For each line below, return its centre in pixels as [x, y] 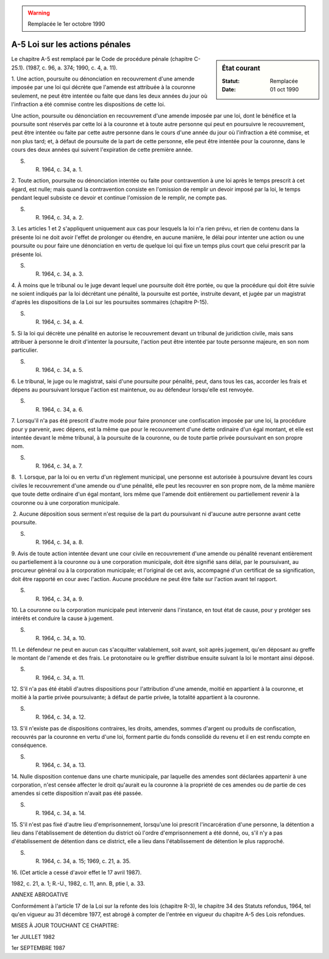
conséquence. [29, 745]
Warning [39, 13]
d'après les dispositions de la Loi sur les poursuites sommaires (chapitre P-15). [110, 302]
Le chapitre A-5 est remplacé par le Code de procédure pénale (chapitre [102, 59]
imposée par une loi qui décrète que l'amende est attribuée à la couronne [104, 87]
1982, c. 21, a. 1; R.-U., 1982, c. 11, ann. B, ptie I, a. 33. [78, 883]
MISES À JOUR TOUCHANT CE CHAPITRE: [65, 925]
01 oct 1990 [285, 89]
